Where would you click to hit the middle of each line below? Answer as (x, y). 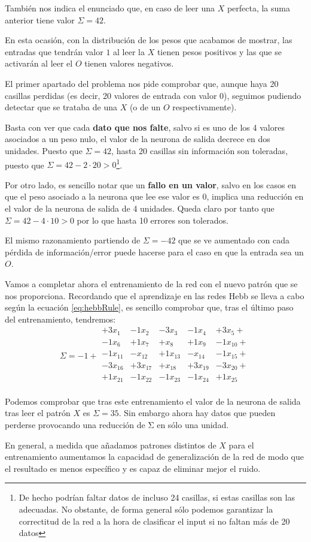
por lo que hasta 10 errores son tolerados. (153, 220)
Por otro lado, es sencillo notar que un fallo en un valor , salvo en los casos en (151, 184)
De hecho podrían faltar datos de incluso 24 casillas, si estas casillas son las (157, 497)
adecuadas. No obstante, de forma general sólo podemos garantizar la (146, 509)
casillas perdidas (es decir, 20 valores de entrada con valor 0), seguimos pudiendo (153, 95)
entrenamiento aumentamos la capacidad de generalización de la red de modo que (154, 457)
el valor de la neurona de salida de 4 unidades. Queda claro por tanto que (140, 208)
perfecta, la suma (258, 8)
